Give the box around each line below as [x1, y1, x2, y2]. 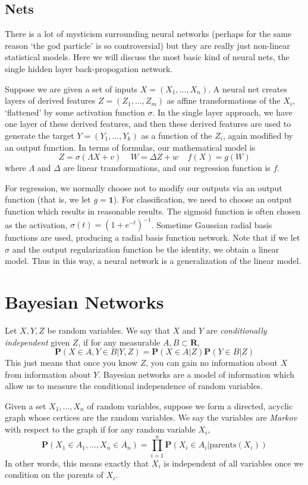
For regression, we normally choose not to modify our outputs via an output [5, 181, 282, 194]
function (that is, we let [5, 193, 91, 206]
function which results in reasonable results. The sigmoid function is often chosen [5, 204, 301, 217]
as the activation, [5, 218, 68, 231]
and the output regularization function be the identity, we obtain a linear [12, 242, 279, 255]
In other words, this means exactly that [5, 456, 149, 469]
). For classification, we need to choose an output [113, 193, 293, 206]
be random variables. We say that [47, 324, 170, 336]
